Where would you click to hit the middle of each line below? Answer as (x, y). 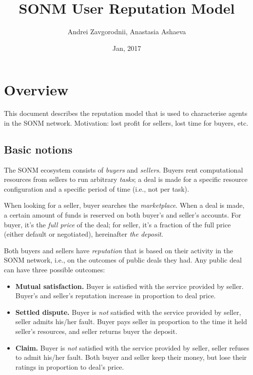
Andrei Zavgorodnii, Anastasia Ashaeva (127, 32)
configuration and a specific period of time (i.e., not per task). (97, 188)
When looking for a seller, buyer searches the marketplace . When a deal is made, (124, 205)
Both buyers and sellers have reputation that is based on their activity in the (118, 250)
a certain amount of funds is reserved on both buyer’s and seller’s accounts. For (123, 215)
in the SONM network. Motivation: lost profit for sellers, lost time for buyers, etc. (126, 122)
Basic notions (38, 149)
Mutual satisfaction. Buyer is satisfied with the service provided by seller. (129, 286)
